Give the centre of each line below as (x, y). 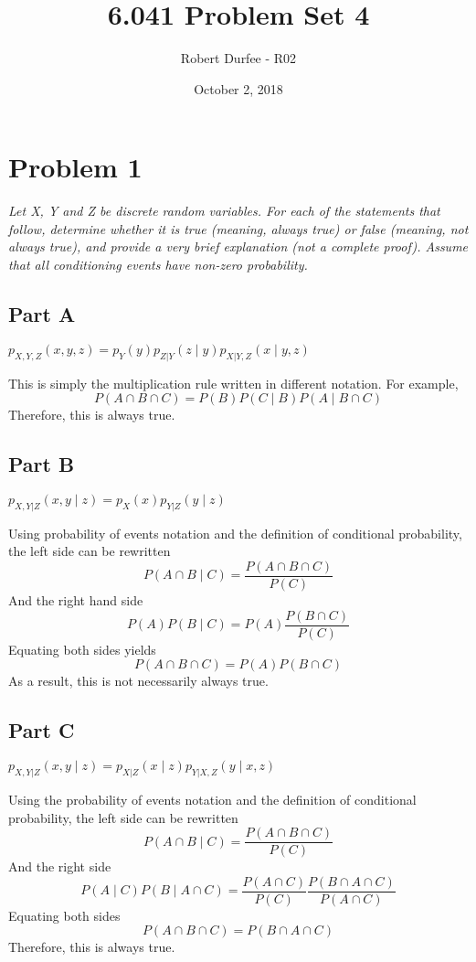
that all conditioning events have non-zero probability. (158, 265)
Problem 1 (75, 167)
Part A (42, 314)
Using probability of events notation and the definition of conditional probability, (235, 533)
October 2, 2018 (238, 88)
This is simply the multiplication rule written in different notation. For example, (233, 383)
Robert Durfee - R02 (238, 58)
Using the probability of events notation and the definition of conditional (212, 799)
